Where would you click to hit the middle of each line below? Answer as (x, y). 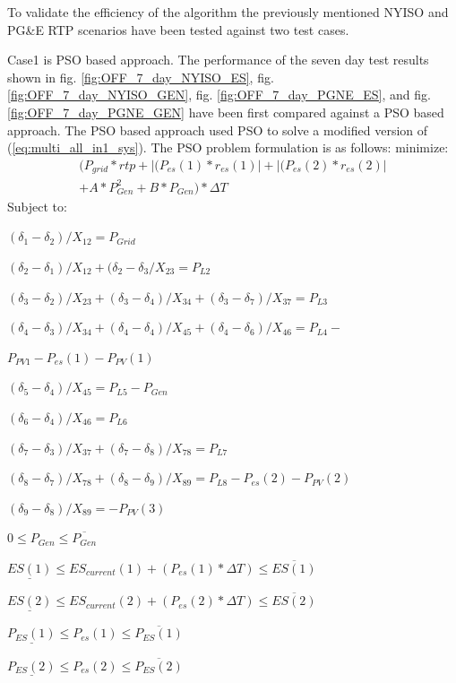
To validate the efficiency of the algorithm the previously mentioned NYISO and (228, 12)
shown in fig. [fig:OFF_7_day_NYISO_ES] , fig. (141, 77)
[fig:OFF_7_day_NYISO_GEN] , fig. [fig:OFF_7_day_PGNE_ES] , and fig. (219, 95)
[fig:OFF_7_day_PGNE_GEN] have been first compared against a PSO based (226, 112)
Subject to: (37, 206)
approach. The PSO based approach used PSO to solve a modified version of (218, 130)
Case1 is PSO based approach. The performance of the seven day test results (218, 60)
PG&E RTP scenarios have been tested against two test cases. (178, 29)
